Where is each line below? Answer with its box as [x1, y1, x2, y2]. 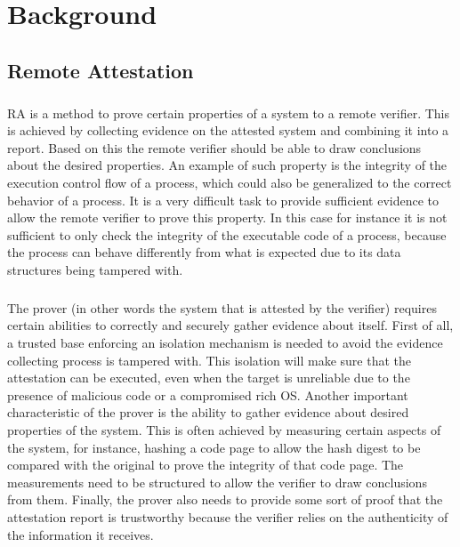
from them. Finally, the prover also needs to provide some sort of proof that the [7, 490, 443, 509]
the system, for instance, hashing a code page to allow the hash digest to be [7, 438, 421, 456]
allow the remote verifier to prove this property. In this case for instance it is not [7, 208, 448, 227]
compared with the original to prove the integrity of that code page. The [7, 455, 404, 474]
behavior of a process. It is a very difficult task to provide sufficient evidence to [7, 190, 440, 209]
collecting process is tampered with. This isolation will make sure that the [7, 350, 411, 369]
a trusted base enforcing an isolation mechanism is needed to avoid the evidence [7, 334, 443, 352]
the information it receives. [7, 525, 154, 543]
